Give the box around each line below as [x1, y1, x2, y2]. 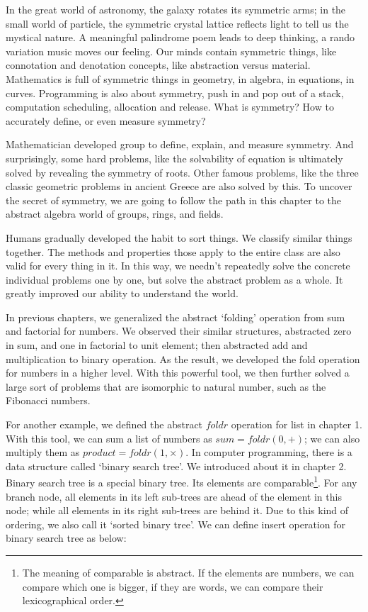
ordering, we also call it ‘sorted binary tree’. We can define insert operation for [6, 516, 346, 531]
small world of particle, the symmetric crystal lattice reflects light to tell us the [6, 16, 349, 30]
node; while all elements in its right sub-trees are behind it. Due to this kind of [6, 503, 349, 518]
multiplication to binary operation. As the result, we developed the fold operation [6, 351, 360, 366]
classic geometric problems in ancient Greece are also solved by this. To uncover [6, 179, 352, 194]
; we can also [304, 430, 360, 445]
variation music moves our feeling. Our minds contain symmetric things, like [6, 43, 337, 58]
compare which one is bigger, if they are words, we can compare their [22, 579, 323, 594]
